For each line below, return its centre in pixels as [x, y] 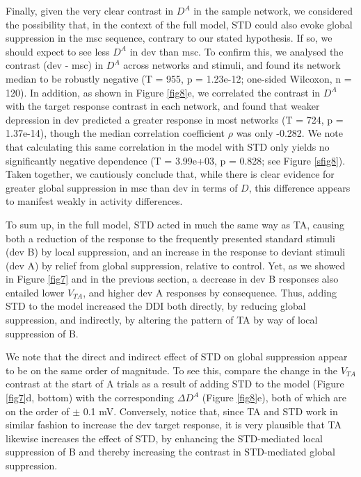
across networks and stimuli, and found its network [232, 65]
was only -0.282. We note [289, 133]
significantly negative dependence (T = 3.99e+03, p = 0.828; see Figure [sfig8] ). [176, 160]
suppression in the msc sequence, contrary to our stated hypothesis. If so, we [169, 38]
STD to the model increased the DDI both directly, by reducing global [156, 306]
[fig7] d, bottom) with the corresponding [90, 397]
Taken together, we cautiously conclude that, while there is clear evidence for [170, 174]
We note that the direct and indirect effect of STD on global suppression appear [177, 357]
